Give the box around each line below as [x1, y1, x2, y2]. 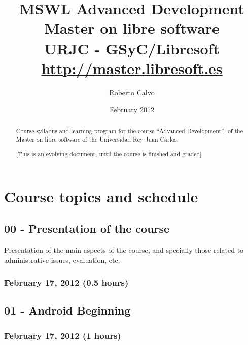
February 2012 [110, 104, 154, 115]
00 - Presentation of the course [4, 221, 170, 236]
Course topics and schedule [4, 186, 198, 206]
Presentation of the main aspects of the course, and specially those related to [4, 244, 244, 255]
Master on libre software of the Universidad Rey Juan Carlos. [16, 135, 179, 144]
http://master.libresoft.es [41, 57, 223, 78]
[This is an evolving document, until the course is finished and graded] [16, 149, 202, 158]
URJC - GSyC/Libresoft [44, 38, 220, 58]
